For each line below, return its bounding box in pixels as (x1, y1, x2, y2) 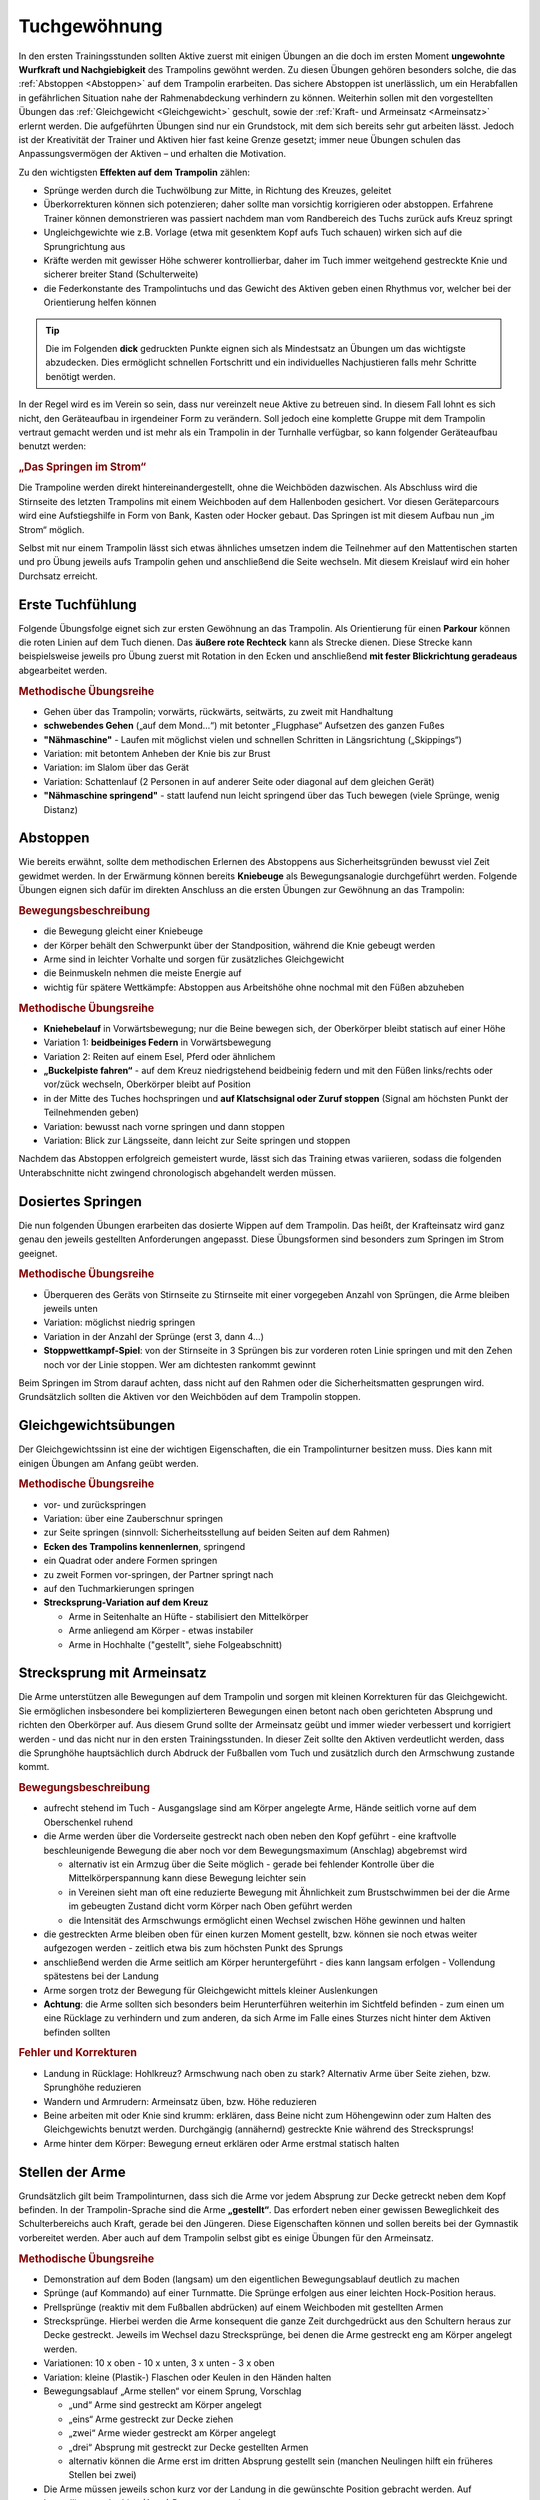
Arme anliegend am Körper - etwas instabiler (68, 1625, 254, 1637)
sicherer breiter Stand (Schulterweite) (43, 268, 199, 280)
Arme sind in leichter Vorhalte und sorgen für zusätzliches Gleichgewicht (43, 953, 345, 965)
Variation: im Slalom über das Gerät (43, 761, 190, 774)
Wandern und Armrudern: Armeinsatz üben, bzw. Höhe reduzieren (43, 2095, 317, 2107)
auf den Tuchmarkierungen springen (43, 1582, 195, 1594)
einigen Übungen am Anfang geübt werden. (18, 1457, 199, 1469)
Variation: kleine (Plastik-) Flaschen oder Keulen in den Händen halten (43, 2371, 332, 2383)
